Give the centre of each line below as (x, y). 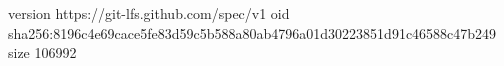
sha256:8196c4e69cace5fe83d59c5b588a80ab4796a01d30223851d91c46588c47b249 (252, 32)
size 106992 (42, 52)
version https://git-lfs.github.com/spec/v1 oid (149, 13)
